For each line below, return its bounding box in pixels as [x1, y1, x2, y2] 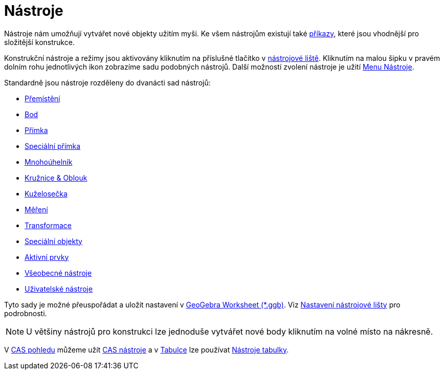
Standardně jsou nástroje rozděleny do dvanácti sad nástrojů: [4, 78, 211, 87]
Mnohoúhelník [25, 157, 73, 166]
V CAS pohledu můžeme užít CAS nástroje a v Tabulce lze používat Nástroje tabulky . [4, 345, 289, 354]
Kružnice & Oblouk [25, 173, 87, 182]
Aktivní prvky [25, 252, 69, 261]
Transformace [25, 221, 72, 230]
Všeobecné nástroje [25, 268, 92, 277]
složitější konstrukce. [4, 37, 75, 47]
